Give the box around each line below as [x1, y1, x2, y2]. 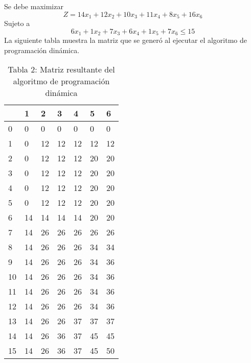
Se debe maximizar [4, 1, 63, 11]
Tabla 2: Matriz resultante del [8, 63, 115, 76]
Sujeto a [4, 18, 30, 29]
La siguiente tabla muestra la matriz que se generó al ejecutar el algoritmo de [4, 35, 247, 45]
